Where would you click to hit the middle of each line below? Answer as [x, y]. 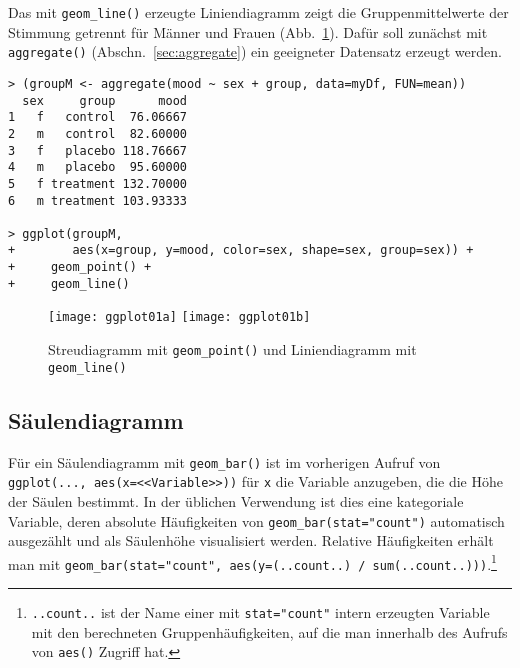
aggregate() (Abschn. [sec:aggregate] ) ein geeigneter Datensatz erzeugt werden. [255, 51]
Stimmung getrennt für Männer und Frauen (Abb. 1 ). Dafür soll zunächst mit [248, 31]
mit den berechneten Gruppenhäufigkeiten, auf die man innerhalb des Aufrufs [269, 631]
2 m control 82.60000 [97, 133]
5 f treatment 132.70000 [97, 183]
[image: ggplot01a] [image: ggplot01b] [179, 317]
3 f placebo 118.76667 [97, 150]
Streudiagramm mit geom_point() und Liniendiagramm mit [232, 349]
